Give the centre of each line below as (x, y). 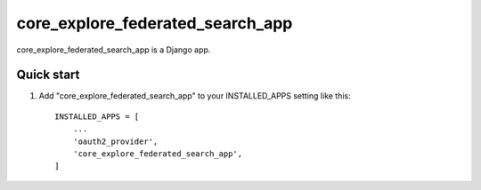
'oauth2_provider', (115, 141)
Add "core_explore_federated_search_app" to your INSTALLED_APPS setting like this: (195, 96)
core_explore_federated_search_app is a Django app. (114, 50)
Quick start (48, 75)
